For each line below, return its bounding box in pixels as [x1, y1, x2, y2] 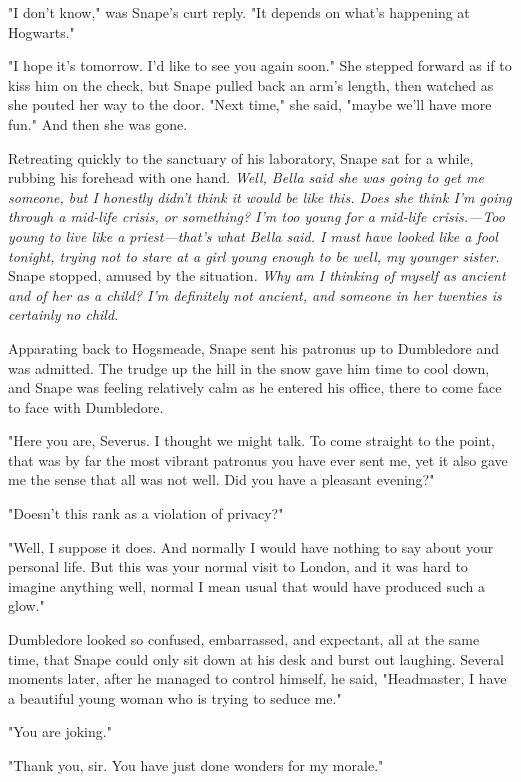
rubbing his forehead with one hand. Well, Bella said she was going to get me [8, 167, 484, 188]
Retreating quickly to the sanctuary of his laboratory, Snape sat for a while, [8, 147, 474, 168]
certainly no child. [8, 304, 119, 325]
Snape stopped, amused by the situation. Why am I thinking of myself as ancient [8, 265, 506, 286]
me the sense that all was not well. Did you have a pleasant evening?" [8, 469, 435, 490]
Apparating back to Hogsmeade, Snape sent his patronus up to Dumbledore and [8, 337, 500, 358]
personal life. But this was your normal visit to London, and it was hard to [8, 556, 468, 577]
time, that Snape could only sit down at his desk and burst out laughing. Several [8, 648, 504, 669]
